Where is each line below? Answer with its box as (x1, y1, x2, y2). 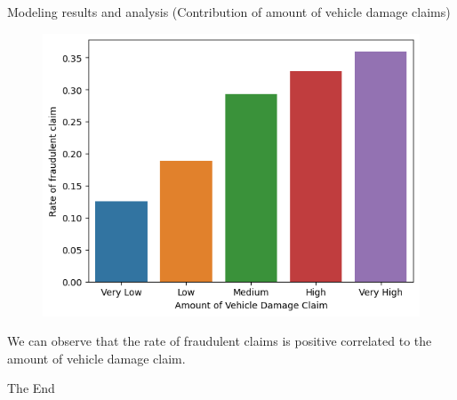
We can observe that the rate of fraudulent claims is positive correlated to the (7, 332, 432, 350)
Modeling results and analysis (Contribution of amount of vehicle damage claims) (7, 3, 451, 20)
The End (7, 379, 55, 397)
